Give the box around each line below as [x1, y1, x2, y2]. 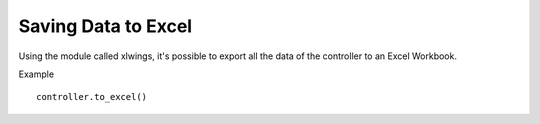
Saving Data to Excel [18, 15, 193, 37]
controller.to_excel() [36, 91, 148, 103]
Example [18, 68, 55, 80]
